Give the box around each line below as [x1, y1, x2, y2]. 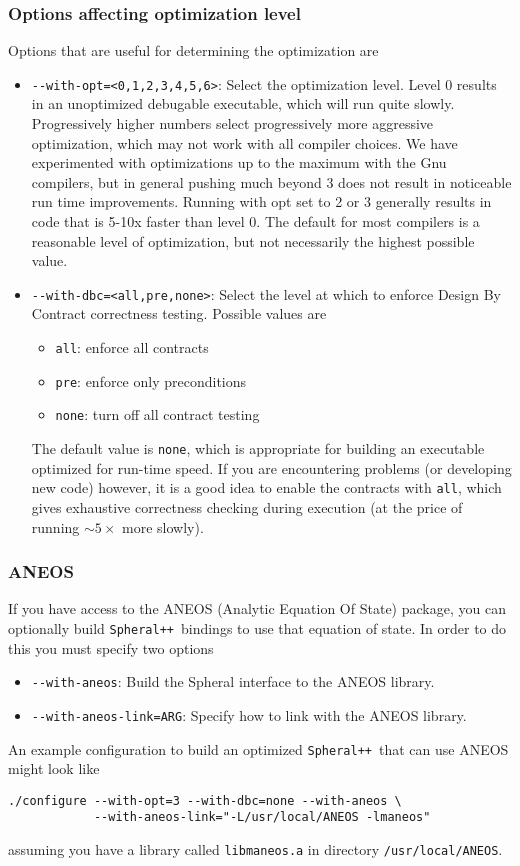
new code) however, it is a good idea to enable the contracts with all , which [31, 477, 502, 498]
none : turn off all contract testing [55, 404, 260, 425]
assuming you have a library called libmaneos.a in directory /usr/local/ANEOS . [8, 839, 503, 860]
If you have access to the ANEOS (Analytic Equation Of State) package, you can [8, 598, 506, 619]
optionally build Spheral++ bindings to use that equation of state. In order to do [8, 617, 507, 638]
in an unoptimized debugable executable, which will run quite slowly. [31, 93, 455, 114]
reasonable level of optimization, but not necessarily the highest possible [31, 230, 475, 251]
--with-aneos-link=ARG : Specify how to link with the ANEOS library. [31, 704, 467, 725]
